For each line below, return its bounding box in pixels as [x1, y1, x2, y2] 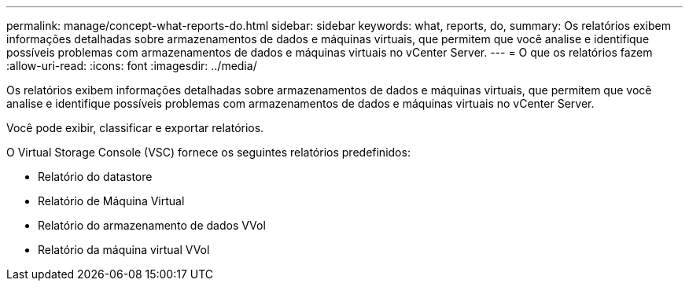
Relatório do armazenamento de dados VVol [38, 219, 266, 232]
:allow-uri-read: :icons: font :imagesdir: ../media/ [6, 59, 257, 72]
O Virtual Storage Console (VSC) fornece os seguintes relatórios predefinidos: [6, 145, 411, 159]
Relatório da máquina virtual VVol [38, 243, 210, 256]
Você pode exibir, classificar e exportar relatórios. [6, 121, 264, 134]
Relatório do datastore [38, 170, 153, 183]
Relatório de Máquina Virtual [38, 194, 185, 208]
